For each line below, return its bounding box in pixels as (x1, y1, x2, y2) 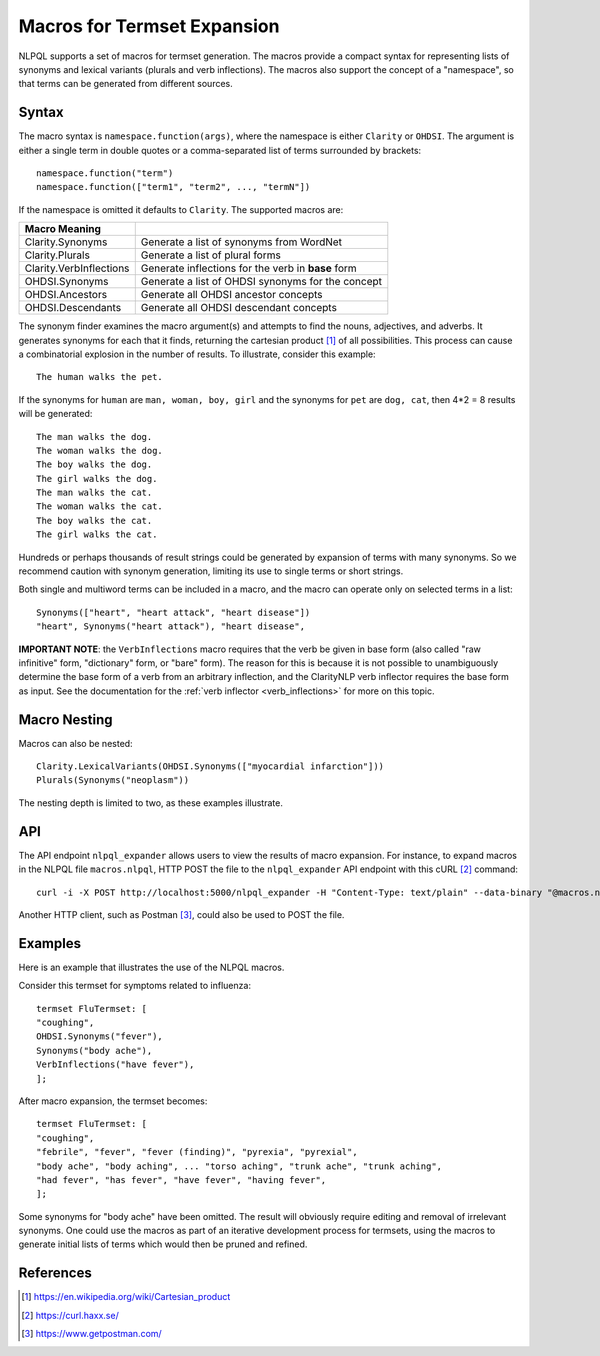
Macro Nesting (18, 711, 114, 728)
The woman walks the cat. (36, 501, 164, 512)
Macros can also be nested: (18, 737, 134, 749)
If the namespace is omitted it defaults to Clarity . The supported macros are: (18, 203, 344, 215)
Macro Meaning (24, 222, 102, 236)
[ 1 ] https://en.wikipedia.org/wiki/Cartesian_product (21, 1291, 231, 1303)
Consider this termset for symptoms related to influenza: (18, 980, 252, 992)
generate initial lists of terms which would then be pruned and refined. (18, 1238, 308, 1250)
